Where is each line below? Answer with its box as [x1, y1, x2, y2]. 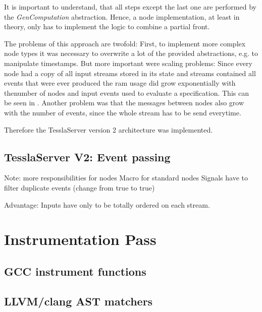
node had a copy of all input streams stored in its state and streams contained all [4, 68, 256, 78]
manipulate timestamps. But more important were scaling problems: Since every [4, 57, 252, 68]
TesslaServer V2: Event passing [4, 149, 171, 164]
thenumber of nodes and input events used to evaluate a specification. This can [4, 87, 249, 98]
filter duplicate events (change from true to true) [4, 182, 155, 193]
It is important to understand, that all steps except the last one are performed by [4, 2, 256, 12]
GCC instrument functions [4, 263, 146, 279]
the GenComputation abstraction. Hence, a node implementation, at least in [4, 11, 240, 22]
